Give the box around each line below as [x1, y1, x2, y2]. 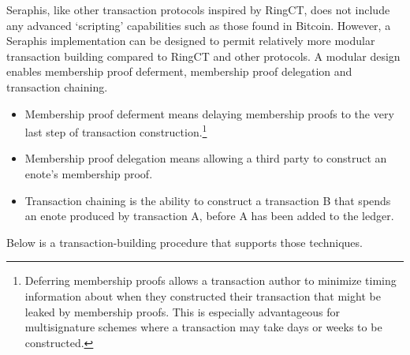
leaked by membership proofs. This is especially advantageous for [24, 303, 340, 319]
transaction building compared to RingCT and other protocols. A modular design [6, 47, 401, 64]
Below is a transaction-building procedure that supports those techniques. [6, 234, 363, 250]
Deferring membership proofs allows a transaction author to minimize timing [24, 272, 397, 289]
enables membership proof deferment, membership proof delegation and [6, 63, 352, 80]
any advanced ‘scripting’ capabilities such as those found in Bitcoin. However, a [6, 17, 391, 33]
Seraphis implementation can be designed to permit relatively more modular [6, 32, 375, 49]
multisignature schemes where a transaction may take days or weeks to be [24, 319, 382, 335]
